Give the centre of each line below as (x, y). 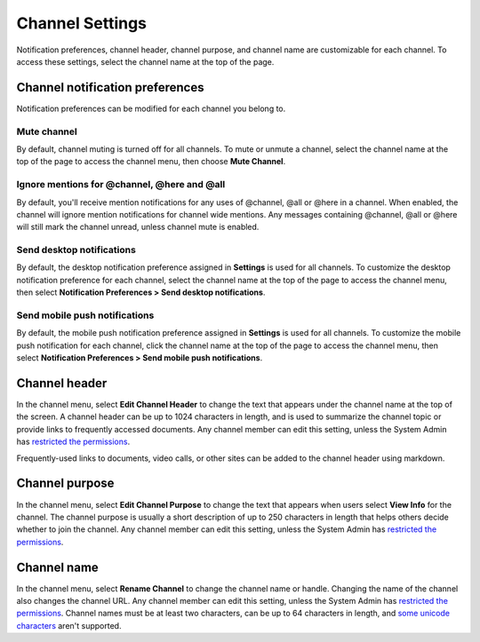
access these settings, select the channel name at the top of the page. (145, 61)
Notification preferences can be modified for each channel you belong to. (151, 108)
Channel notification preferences (110, 87)
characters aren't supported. (69, 625)
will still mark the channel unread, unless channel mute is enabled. (138, 227)
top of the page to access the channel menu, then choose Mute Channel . (151, 162)
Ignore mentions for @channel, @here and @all (121, 185)
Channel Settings (81, 23)
